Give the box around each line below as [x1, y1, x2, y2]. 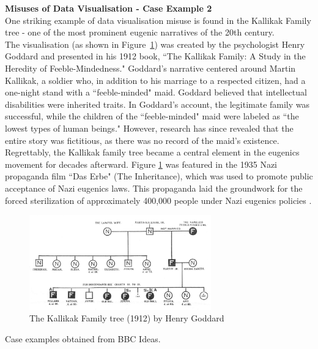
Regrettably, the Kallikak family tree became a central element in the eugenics [5, 146, 300, 159]
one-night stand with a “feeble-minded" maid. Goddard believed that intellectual [5, 86, 307, 99]
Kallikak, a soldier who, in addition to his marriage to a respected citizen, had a [5, 73, 306, 86]
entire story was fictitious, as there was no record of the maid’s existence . [5, 133, 279, 146]
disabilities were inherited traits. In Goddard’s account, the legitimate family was [5, 97, 310, 110]
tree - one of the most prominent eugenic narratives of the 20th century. [5, 26, 275, 39]
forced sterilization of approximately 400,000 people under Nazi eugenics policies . [5, 193, 312, 206]
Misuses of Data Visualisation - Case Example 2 [5, 2, 212, 14]
